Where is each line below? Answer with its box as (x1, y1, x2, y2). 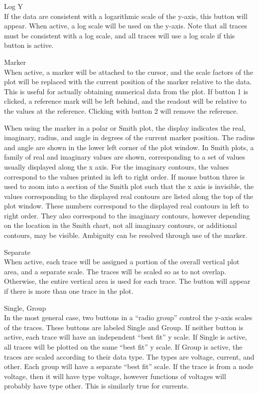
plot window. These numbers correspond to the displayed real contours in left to (4, 200, 249, 211)
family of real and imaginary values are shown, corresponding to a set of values (4, 152, 245, 162)
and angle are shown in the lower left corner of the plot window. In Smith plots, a (4, 142, 254, 152)
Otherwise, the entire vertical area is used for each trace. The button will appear (4, 276, 251, 286)
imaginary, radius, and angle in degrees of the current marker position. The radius (4, 132, 255, 143)
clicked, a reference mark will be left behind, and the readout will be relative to (4, 96, 247, 106)
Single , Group (4, 302, 46, 313)
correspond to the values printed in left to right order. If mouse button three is (4, 171, 245, 182)
